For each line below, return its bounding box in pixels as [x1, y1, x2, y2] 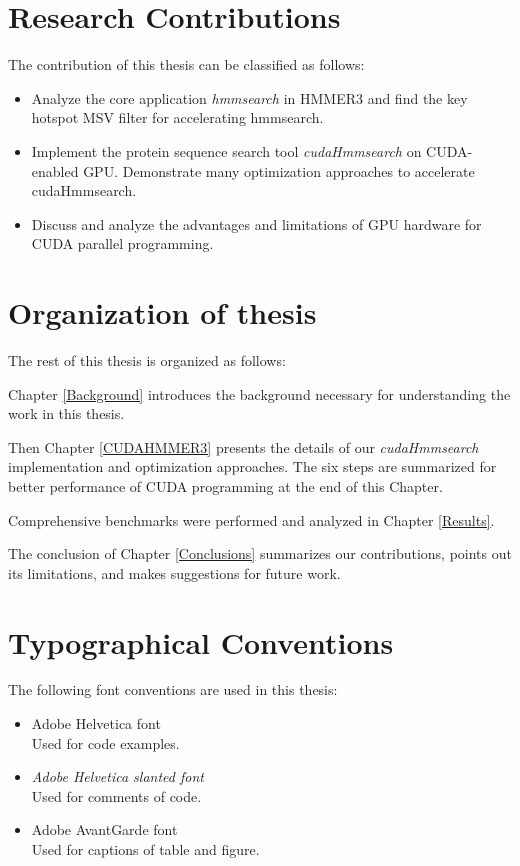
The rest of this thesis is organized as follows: [8, 350, 286, 370]
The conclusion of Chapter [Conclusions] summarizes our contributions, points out [8, 543, 512, 564]
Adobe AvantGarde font [31, 819, 178, 840]
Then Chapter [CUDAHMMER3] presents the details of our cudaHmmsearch [8, 436, 479, 457]
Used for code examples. [31, 732, 180, 753]
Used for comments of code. [31, 785, 202, 806]
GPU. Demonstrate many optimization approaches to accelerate [83, 160, 475, 181]
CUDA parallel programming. [31, 233, 214, 254]
